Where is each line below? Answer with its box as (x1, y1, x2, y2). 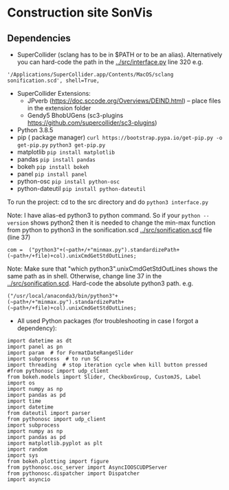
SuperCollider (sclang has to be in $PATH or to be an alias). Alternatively (17, 50, 223, 59)
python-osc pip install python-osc (17, 177, 120, 185)
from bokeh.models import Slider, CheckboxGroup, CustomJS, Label (7, 374, 201, 380)
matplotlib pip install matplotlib (17, 148, 116, 156)
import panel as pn (7, 343, 63, 350)
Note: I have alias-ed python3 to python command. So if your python (7, 212, 201, 219)
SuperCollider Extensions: (17, 90, 91, 97)
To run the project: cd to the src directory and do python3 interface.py (7, 198, 208, 206)
